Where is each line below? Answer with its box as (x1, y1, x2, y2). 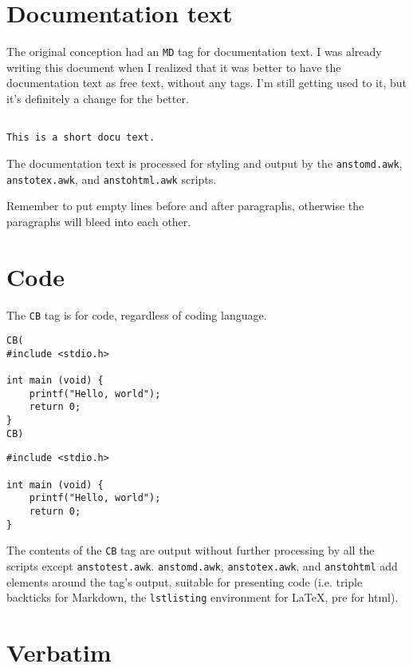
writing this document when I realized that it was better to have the (6, 58, 341, 75)
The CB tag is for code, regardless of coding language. (6, 306, 267, 323)
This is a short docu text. (6, 132, 155, 144)
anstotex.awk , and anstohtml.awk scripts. (6, 170, 217, 187)
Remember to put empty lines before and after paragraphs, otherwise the (6, 197, 364, 214)
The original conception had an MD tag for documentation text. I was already (6, 43, 382, 60)
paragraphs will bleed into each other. (6, 213, 191, 229)
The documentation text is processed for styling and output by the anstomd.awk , (6, 154, 403, 171)
